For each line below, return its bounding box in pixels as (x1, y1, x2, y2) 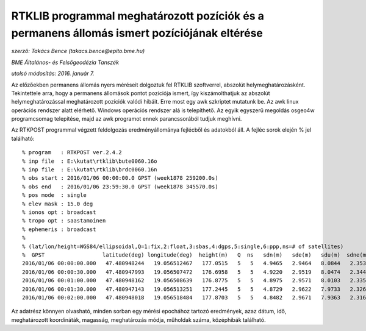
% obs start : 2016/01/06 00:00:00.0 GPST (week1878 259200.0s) (22, 174, 219, 182)
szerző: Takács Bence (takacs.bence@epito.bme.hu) (11, 48, 145, 55)
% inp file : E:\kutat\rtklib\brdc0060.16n (22, 166, 158, 173)
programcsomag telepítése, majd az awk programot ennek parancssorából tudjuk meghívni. (11, 115, 242, 123)
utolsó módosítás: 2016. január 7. (11, 70, 95, 77)
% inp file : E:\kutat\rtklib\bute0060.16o (22, 157, 158, 165)
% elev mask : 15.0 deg (22, 200, 93, 207)
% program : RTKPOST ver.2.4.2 (22, 149, 122, 156)
